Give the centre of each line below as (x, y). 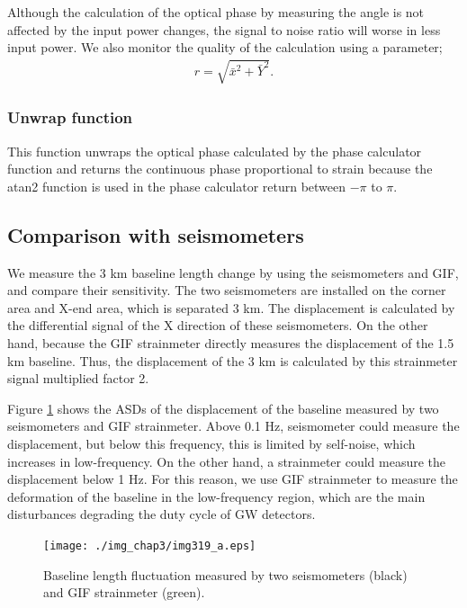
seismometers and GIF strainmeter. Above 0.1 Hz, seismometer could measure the (233, 426)
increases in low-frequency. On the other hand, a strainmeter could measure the (227, 461)
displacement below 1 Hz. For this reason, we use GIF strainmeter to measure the (233, 479)
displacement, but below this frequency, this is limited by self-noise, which (211, 443)
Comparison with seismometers (156, 234)
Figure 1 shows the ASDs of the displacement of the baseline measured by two (223, 408)
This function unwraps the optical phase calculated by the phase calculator (215, 151)
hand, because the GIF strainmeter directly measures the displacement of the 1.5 (231, 342)
